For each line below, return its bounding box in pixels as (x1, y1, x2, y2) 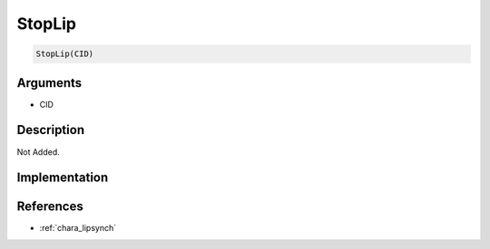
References (16, 199, 83, 215)
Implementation (16, 170, 109, 186)
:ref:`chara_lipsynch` (39, 223, 117, 234)
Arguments (16, 75, 83, 91)
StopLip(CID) (35, 49, 94, 59)
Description (16, 122, 85, 138)
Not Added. (16, 146, 61, 158)
